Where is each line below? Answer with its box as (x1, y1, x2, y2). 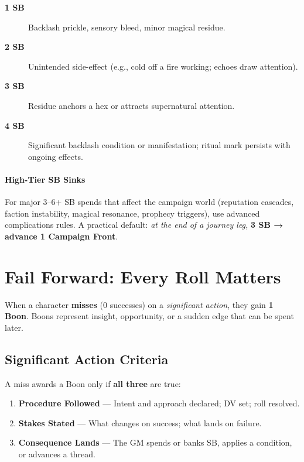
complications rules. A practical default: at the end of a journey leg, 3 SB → (5, 218, 283, 231)
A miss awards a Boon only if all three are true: (5, 377, 181, 389)
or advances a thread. (18, 448, 96, 460)
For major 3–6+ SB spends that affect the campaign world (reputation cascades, (5, 196, 294, 208)
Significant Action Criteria (5, 350, 169, 368)
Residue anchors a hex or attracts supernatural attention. (28, 99, 235, 111)
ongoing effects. (28, 150, 83, 162)
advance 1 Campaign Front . (5, 230, 118, 242)
